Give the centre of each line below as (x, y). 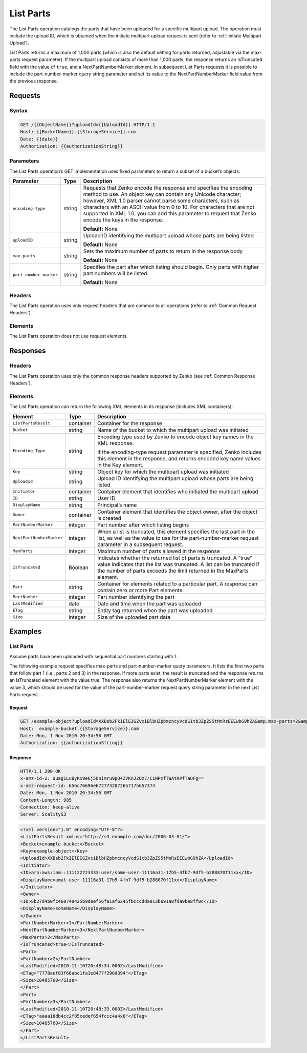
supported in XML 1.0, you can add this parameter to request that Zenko (170, 214)
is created (109, 518)
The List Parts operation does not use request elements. (69, 336)
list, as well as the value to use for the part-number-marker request (178, 538)
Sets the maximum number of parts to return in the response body (163, 251)
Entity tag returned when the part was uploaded (155, 610)
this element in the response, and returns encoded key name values (179, 458)
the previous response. (34, 81)
